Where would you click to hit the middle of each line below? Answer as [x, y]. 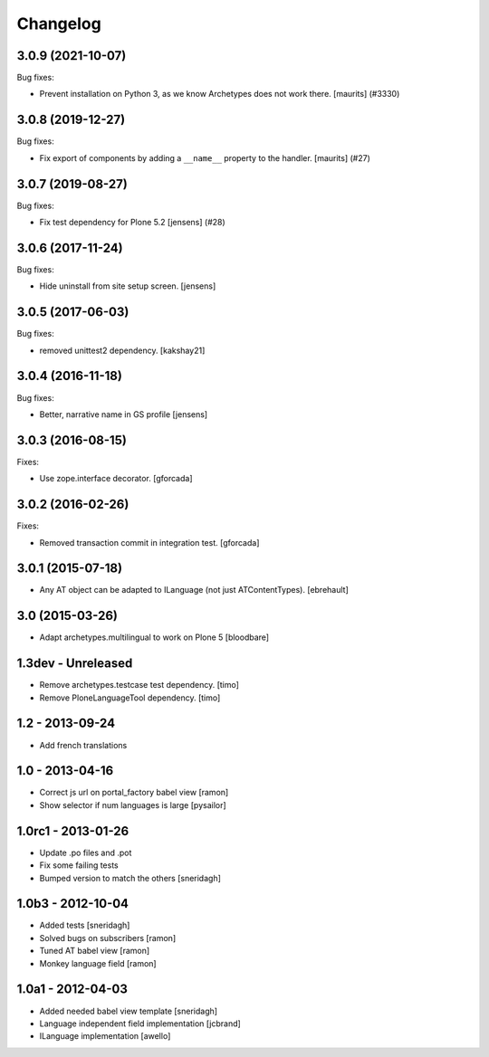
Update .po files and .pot [86, 852]
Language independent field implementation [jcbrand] [140, 1024]
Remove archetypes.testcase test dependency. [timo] [139, 685]
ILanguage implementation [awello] [105, 1036]
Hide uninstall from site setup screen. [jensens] [128, 286]
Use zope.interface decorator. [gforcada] [116, 479]
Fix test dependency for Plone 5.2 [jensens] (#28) [132, 223]
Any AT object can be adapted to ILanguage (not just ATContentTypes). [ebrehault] [194, 590]
